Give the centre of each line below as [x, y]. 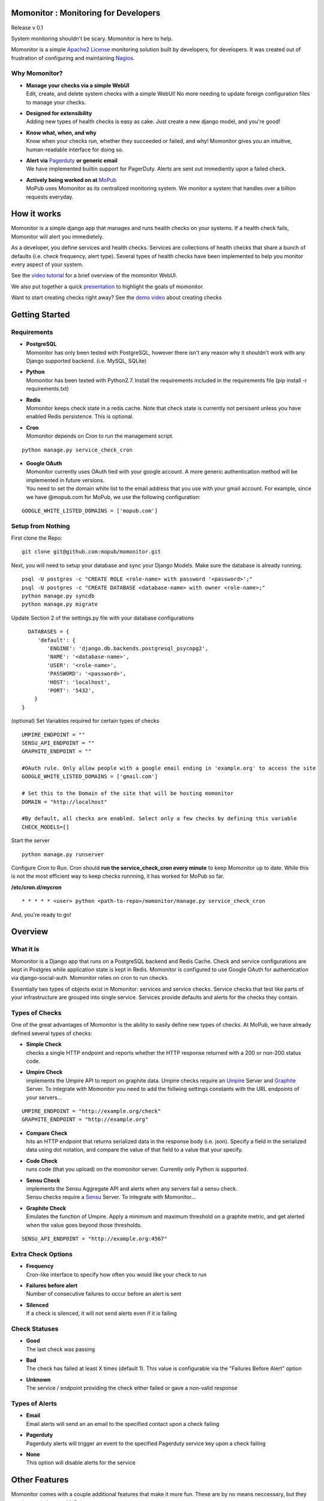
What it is [25, 949]
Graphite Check [46, 1208]
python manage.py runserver [63, 854]
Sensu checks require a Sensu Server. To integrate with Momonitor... [111, 1197]
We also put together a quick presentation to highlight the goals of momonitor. [107, 286]
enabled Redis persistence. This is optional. [80, 417]
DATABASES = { [49, 632]
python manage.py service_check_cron [77, 450]
